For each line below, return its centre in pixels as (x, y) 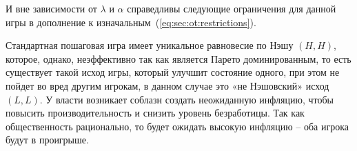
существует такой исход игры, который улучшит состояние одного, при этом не (173, 72)
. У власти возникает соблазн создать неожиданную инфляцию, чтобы (186, 99)
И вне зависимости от (51, 8)
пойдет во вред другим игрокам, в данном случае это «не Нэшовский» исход (167, 85)
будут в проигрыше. (47, 140)
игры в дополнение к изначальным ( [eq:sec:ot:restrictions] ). (131, 22)
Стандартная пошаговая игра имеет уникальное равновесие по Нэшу (150, 45)
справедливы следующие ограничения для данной (232, 8)
